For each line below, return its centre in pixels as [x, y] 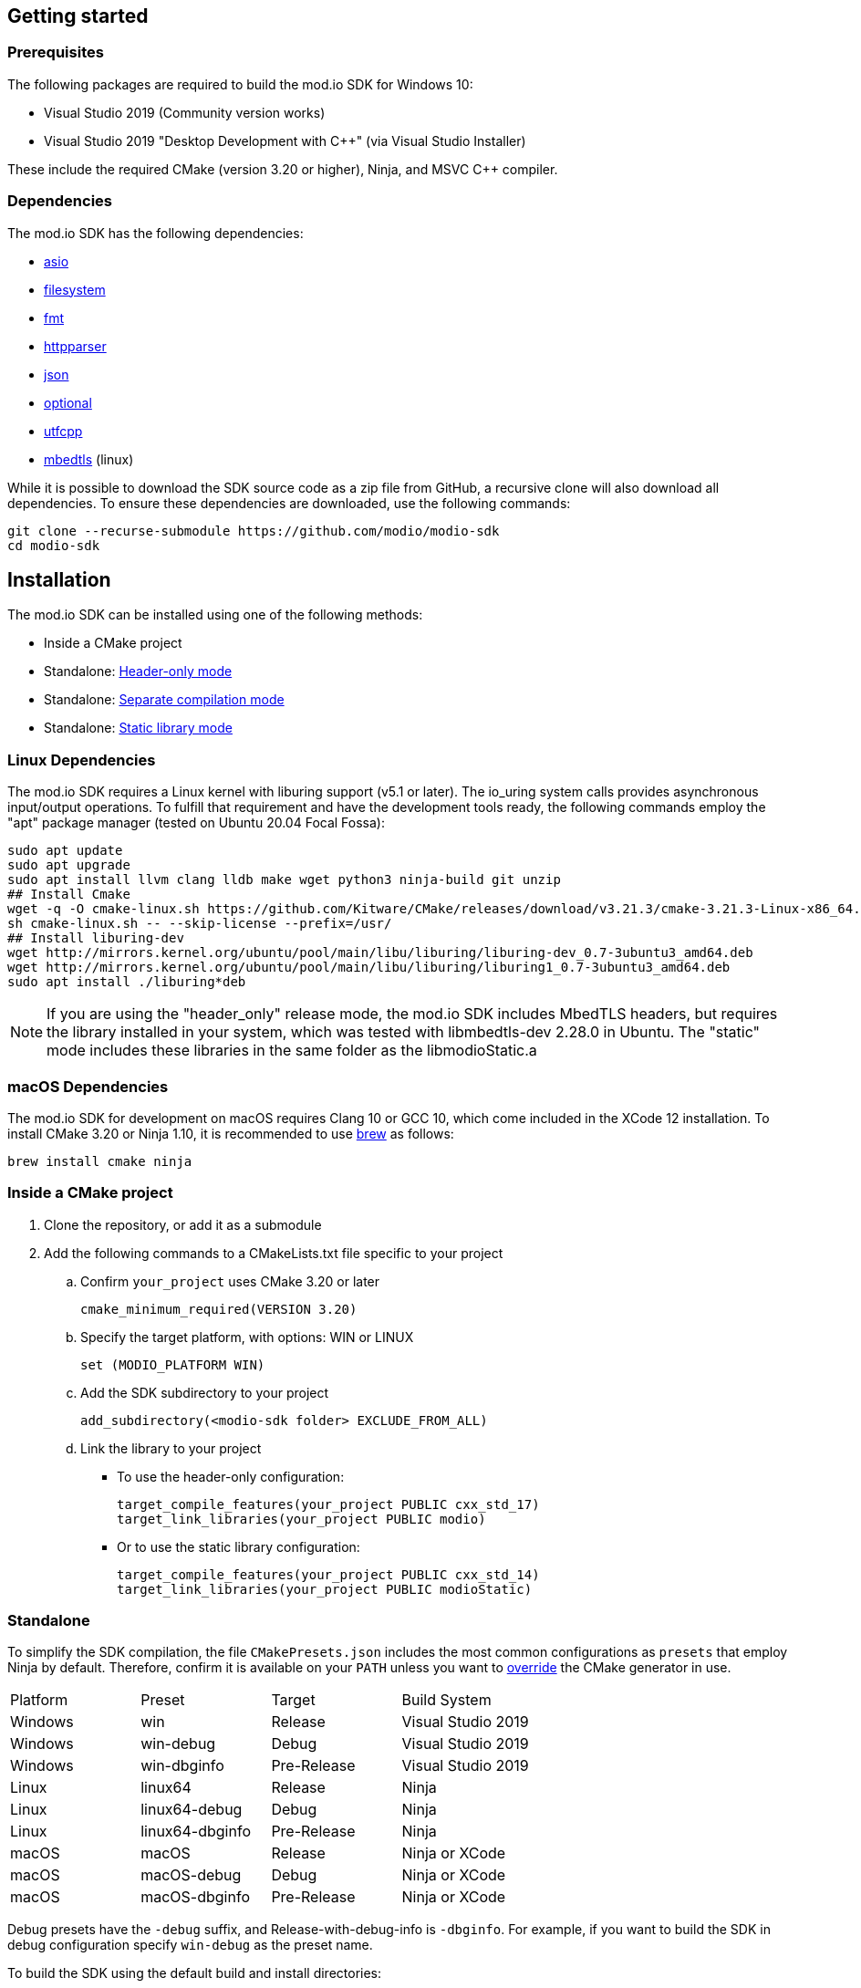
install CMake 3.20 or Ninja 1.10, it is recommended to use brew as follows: [231, 1133]
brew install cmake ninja [100, 1161]
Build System [446, 1700]
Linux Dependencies [82, 760]
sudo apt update [65, 851]
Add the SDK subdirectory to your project [205, 1392]
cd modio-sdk [54, 545]
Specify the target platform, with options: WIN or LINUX [247, 1337]
